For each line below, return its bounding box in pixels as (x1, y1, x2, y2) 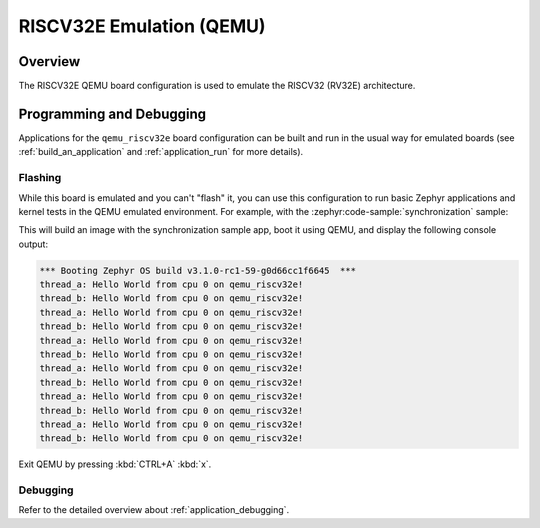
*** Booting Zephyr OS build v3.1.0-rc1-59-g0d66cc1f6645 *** (39, 265, 357, 276)
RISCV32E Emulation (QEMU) (18, 15, 266, 37)
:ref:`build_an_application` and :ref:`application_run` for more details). (18, 146, 304, 158)
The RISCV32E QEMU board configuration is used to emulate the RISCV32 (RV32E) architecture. (18, 80, 416, 92)
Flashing (18, 171, 62, 185)
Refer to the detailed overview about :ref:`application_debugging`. (18, 504, 290, 516)
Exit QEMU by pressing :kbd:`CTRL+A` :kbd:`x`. (18, 458, 212, 470)
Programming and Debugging (18, 105, 207, 122)
